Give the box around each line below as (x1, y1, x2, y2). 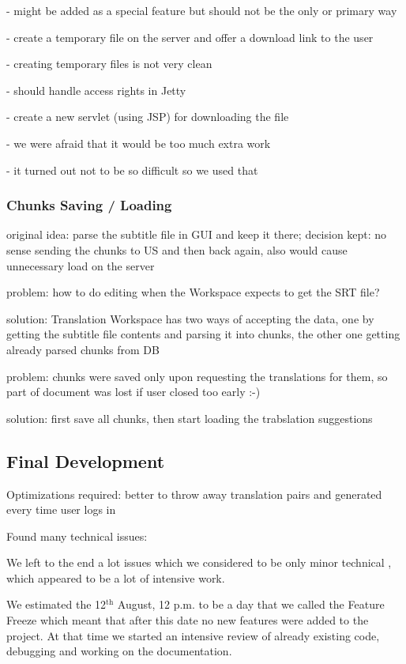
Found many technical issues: (6, 527, 148, 544)
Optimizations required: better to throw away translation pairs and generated (6, 485, 382, 502)
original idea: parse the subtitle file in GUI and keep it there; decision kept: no (6, 226, 387, 243)
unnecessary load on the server (6, 257, 155, 274)
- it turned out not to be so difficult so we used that (6, 161, 258, 178)
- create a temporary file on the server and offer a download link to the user (6, 28, 374, 45)
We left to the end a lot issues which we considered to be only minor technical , (6, 554, 392, 571)
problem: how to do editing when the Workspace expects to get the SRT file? (6, 284, 380, 300)
